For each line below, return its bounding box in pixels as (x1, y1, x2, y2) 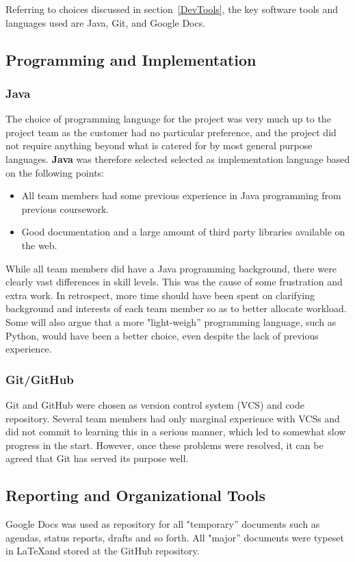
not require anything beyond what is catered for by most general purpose (5, 138, 313, 153)
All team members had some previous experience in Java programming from (21, 188, 341, 203)
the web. (21, 238, 57, 252)
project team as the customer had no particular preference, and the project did (5, 125, 337, 139)
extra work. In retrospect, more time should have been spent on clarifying (5, 288, 315, 302)
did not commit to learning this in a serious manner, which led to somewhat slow (5, 424, 346, 439)
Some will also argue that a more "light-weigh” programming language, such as (5, 314, 337, 329)
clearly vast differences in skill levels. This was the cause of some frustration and (5, 274, 343, 289)
